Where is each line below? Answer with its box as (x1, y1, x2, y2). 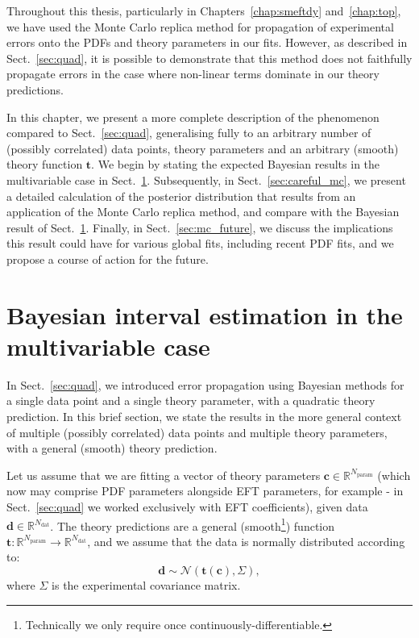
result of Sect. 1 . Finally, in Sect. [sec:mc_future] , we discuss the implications (6, 219, 393, 236)
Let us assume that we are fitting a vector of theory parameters (6, 466, 321, 483)
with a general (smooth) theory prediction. (6, 440, 218, 457)
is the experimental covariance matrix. (52, 577, 241, 593)
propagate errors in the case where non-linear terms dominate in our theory (6, 65, 380, 82)
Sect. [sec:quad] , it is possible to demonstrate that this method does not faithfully (6, 49, 413, 66)
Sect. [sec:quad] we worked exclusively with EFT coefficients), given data (6, 498, 368, 515)
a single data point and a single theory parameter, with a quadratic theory (6, 392, 375, 409)
